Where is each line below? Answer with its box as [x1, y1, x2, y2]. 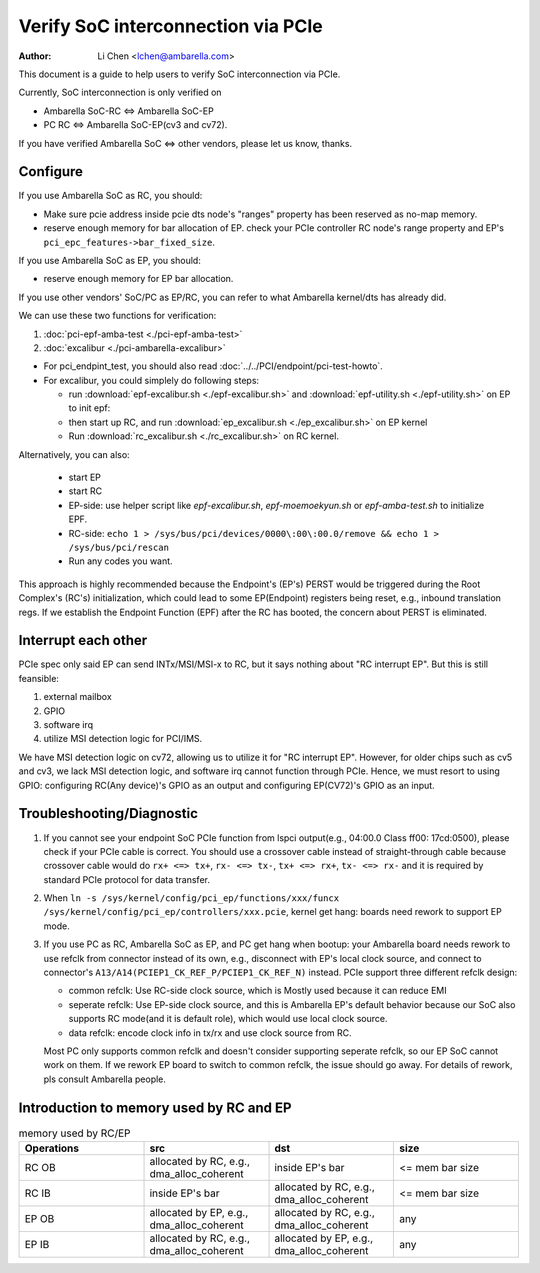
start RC [68, 485, 103, 497]
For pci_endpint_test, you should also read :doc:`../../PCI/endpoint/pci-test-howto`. [43, 360, 384, 372]
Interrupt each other [18, 632, 148, 649]
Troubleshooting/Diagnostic [18, 805, 199, 822]
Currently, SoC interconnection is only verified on [18, 86, 222, 99]
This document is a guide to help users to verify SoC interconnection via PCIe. [18, 68, 341, 80]
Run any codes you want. [68, 555, 174, 567]
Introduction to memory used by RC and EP [18, 1099, 292, 1116]
